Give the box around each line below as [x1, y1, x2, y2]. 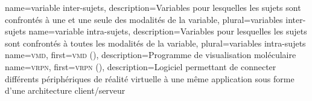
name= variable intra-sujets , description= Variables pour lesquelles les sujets [28, 25, 307, 37]
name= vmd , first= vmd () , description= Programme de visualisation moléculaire [5, 48, 296, 61]
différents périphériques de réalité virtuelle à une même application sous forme [5, 72, 294, 85]
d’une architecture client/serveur [5, 84, 126, 97]
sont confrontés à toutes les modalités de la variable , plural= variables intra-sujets [5, 36, 306, 49]
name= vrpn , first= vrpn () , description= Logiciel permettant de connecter [5, 60, 276, 73]
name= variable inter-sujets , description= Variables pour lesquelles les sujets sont [5, 1, 301, 13]
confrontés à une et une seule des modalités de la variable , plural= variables [5, 13, 283, 25]
